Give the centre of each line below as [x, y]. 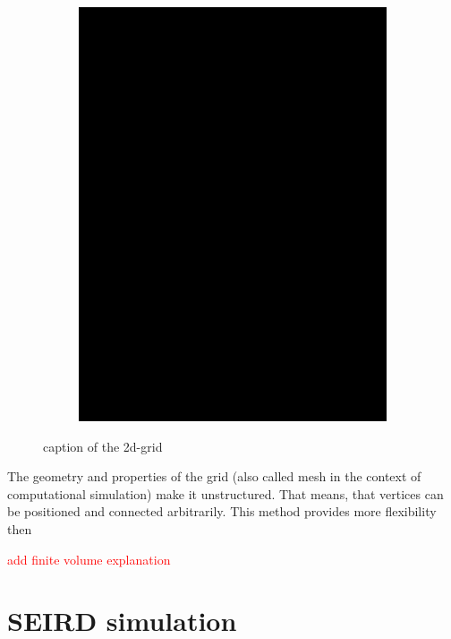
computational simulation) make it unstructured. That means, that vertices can [225, 493]
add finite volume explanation [89, 559]
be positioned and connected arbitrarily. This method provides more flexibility [222, 511]
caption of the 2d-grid [103, 446]
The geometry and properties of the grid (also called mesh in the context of [214, 476]
